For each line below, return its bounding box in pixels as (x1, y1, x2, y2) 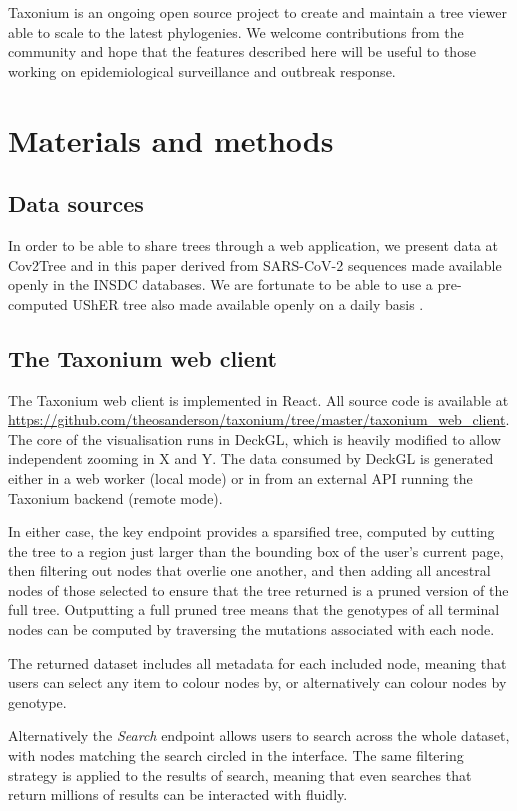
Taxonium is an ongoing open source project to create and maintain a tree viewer (8, 2, 507, 22)
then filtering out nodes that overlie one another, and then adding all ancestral (8, 560, 491, 581)
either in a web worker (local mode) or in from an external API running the (8, 467, 473, 488)
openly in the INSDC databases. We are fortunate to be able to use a (8, 274, 433, 295)
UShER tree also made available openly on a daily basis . (72, 293, 424, 314)
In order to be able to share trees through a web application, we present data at (8, 234, 499, 255)
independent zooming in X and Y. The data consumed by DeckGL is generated (8, 448, 494, 469)
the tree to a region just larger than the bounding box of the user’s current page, (8, 540, 504, 561)
